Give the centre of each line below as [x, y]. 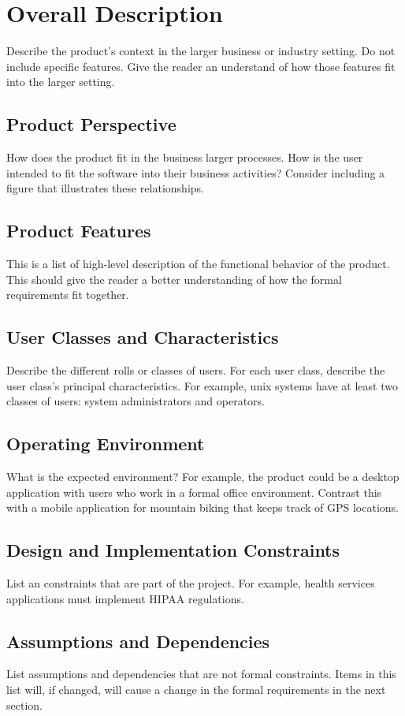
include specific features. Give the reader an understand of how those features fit [201, 66]
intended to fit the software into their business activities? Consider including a [196, 172]
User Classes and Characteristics [143, 337]
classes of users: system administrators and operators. [136, 401]
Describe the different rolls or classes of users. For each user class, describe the [196, 370]
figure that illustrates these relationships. [105, 188]
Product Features [79, 231]
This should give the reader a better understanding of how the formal [174, 279]
